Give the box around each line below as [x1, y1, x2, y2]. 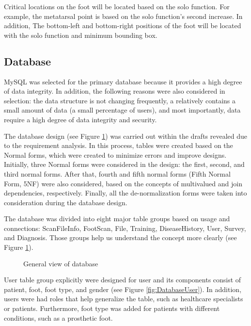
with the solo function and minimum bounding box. [4, 30, 157, 40]
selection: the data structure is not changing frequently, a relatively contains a [4, 95, 236, 105]
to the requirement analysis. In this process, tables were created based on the [4, 140, 233, 150]
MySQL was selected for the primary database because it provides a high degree [4, 76, 242, 86]
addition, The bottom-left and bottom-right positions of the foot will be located [4, 20, 241, 31]
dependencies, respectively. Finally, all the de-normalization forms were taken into [4, 188, 247, 198]
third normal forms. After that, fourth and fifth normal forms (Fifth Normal [4, 168, 231, 179]
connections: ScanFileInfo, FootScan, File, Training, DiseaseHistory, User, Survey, [4, 223, 246, 233]
